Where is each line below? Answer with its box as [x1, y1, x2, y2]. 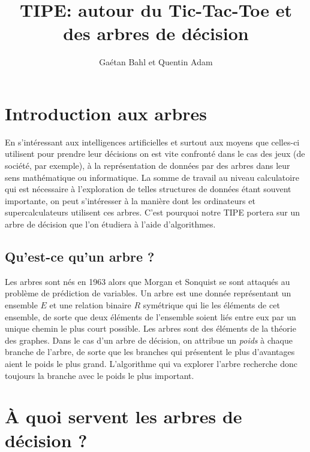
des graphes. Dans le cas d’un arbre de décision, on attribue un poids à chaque [5, 333, 293, 346]
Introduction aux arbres [5, 101, 207, 125]
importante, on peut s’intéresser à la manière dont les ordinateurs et [5, 194, 255, 207]
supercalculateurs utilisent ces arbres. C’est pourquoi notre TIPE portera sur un [5, 206, 300, 219]
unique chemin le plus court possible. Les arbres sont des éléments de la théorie [5, 322, 296, 335]
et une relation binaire [49, 298, 131, 311]
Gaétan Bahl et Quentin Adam [99, 56, 213, 68]
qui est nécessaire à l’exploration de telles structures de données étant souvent [5, 183, 291, 195]
